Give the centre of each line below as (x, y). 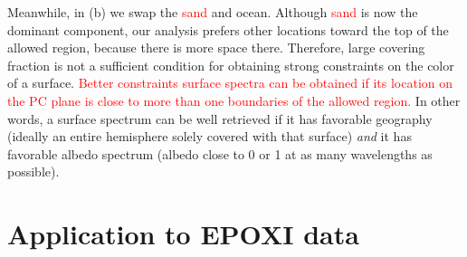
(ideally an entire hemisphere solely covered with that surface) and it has (210, 136)
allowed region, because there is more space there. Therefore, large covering (216, 48)
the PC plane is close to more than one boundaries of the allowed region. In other (234, 100)
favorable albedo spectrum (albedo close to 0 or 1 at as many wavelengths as (220, 153)
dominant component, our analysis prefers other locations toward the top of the (228, 29)
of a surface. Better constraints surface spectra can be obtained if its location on (230, 83)
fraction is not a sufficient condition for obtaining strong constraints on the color (231, 65)
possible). (33, 171)
